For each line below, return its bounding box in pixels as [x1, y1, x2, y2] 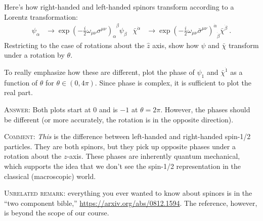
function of [4, 77, 38, 87]
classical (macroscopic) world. [4, 170, 96, 181]
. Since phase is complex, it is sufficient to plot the [95, 77, 251, 87]
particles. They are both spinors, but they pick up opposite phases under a [4, 141, 236, 151]
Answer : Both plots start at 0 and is [4, 104, 118, 114]
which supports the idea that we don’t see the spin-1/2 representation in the [4, 160, 241, 171]
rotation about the [4, 151, 62, 161]
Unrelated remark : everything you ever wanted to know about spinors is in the [4, 188, 252, 198]
